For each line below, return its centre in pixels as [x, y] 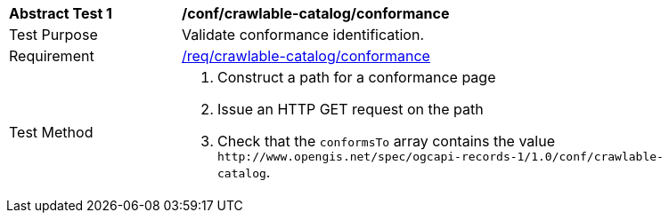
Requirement [52, 56]
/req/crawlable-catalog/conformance [306, 56]
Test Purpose [53, 35]
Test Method [51, 132]
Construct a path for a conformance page [357, 77]
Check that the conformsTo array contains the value [386, 141]
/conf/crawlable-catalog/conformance [316, 13]
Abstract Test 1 [61, 13]
